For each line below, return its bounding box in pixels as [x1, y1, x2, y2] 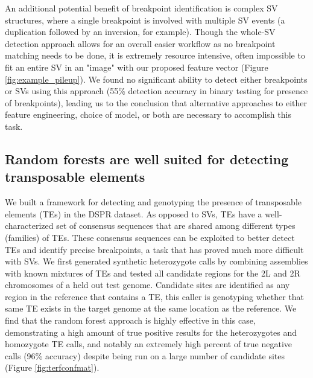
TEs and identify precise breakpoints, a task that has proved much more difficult [5, 243, 304, 255]
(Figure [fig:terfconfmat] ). [5, 361, 100, 374]
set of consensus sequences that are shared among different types [56, 219, 296, 232]
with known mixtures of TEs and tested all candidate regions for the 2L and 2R [5, 266, 300, 279]
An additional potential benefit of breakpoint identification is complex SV [5, 2, 278, 14]
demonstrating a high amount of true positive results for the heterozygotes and [5, 325, 297, 338]
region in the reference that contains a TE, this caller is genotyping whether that [5, 290, 305, 303]
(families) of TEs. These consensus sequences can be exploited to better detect [5, 231, 295, 243]
